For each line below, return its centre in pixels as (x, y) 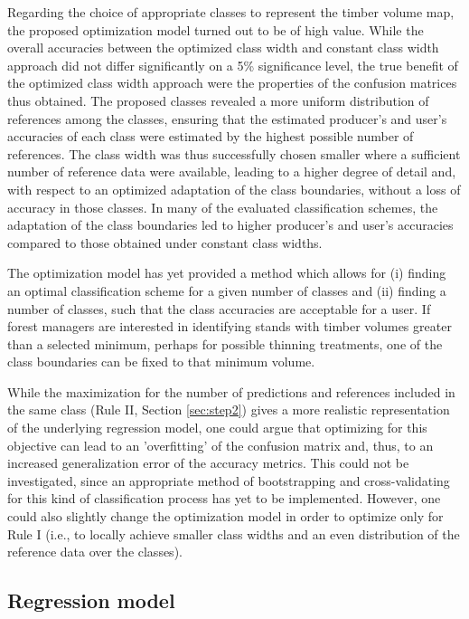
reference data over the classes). (95, 552)
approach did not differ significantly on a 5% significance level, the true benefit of (233, 65)
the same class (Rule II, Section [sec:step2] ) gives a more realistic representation (229, 409)
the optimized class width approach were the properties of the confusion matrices (232, 83)
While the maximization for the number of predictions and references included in (231, 391)
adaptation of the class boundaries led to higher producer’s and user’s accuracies (230, 225)
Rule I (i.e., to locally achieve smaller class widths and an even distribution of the (234, 533)
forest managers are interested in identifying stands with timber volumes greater (230, 326)
